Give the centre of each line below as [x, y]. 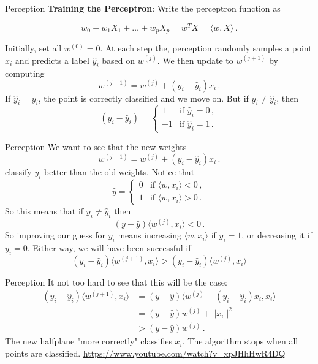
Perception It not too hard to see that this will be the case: [116, 282]
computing [25, 73]
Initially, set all [33, 48]
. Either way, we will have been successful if [109, 247]
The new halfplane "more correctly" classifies [89, 341]
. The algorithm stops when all [240, 341]
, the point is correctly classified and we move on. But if [143, 98]
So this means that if [44, 210]
